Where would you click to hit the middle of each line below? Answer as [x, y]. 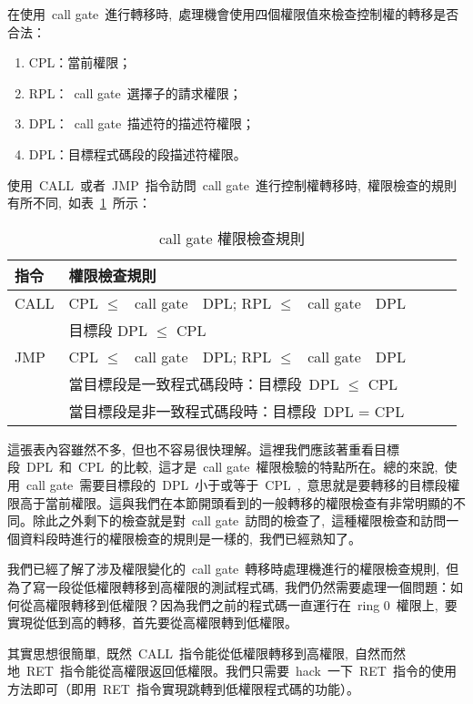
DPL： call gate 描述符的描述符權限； [142, 123]
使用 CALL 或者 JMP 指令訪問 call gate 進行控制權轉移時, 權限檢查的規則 [232, 184]
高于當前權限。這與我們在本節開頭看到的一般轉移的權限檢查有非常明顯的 [236, 502]
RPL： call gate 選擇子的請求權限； [135, 92]
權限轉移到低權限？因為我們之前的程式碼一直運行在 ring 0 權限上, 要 [251, 604]
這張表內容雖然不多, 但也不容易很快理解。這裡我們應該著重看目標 [203, 449]
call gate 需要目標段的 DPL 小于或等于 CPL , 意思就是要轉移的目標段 [236, 484]
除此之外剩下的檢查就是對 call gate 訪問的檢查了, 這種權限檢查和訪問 [239, 520]
